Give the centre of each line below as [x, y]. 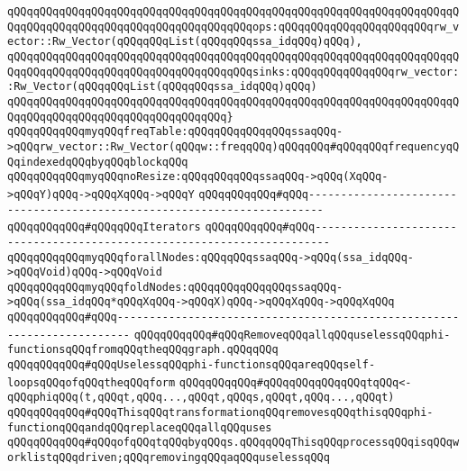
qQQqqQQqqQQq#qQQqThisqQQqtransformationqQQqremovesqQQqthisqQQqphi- [220, 413]
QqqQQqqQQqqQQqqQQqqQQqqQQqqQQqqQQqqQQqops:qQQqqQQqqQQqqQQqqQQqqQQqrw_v [233, 27]
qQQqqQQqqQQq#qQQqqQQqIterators [104, 227]
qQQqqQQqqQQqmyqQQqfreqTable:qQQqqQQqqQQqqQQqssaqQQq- [175, 132]
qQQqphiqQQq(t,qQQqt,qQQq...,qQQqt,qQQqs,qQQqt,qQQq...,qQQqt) [201, 398]
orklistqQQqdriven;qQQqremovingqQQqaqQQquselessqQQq [169, 458]
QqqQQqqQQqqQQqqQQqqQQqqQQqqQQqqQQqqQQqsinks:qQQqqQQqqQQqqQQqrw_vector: [233, 72]
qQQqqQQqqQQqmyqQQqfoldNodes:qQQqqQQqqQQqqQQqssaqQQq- [175, 287]
